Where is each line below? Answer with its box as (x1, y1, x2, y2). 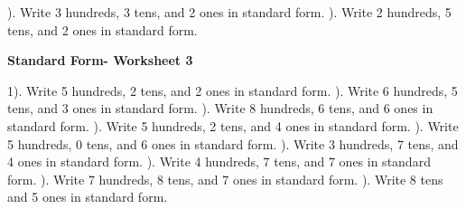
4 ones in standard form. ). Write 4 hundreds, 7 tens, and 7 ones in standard (7, 152, 431, 171)
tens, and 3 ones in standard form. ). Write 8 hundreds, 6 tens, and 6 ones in (7, 99, 433, 118)
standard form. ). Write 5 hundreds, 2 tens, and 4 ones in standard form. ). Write (7, 116, 459, 135)
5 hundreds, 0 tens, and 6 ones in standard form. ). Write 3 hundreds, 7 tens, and (7, 134, 459, 153)
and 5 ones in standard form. (7, 187, 168, 206)
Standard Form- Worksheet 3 (7, 51, 193, 70)
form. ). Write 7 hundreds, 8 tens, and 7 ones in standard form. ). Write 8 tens (7, 169, 443, 188)
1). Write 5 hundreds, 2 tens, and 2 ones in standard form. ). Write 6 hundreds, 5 (7, 81, 458, 100)
